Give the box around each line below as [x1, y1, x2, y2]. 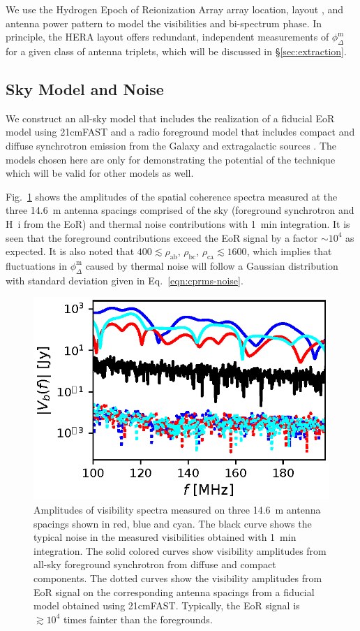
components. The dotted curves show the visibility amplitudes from [33, 571, 322, 586]
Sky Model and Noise [6, 78, 164, 99]
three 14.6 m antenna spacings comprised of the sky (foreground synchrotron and [6, 203, 354, 217]
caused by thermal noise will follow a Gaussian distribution [85, 258, 338, 273]
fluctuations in [6, 258, 67, 273]
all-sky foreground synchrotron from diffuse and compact [33, 557, 276, 572]
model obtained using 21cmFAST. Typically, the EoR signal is [33, 598, 300, 613]
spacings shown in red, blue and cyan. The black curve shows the [33, 516, 312, 530]
